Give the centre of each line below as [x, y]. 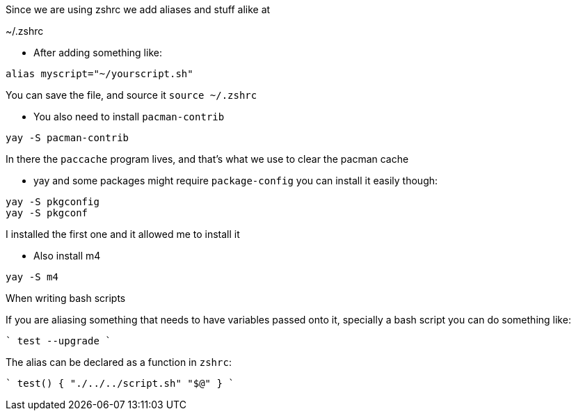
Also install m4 [67, 256]
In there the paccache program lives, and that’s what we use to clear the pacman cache [207, 159]
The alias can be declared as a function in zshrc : [119, 362]
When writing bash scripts [66, 298]
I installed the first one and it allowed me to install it [123, 234]
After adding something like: [98, 53]
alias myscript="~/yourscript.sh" [99, 74]
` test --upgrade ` [58, 341]
